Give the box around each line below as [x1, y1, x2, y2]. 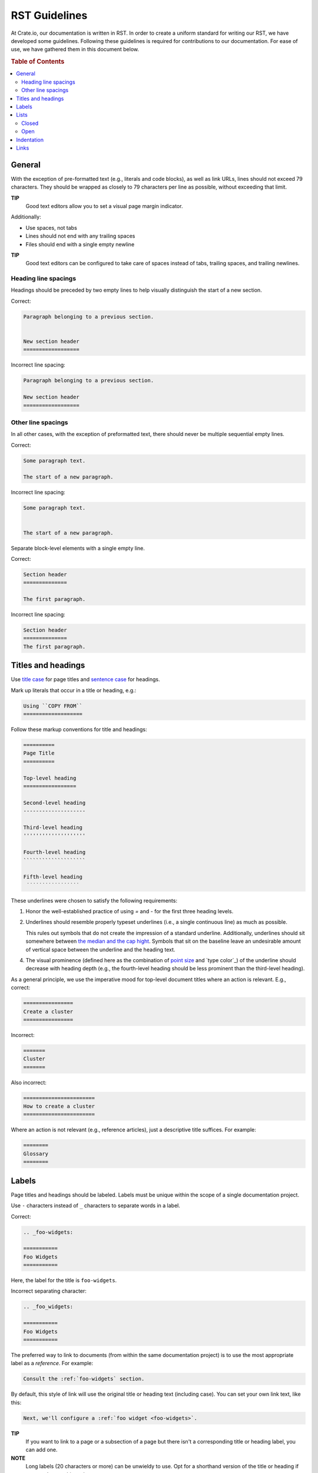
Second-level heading [23, 799, 86, 806]
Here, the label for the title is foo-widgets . [11, 1277, 117, 1284]
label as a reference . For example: [11, 1360, 94, 1367]
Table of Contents [11, 58, 65, 66]
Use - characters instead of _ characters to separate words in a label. [11, 1202, 181, 1209]
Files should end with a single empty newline [25, 240, 135, 247]
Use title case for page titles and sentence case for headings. [11, 676, 160, 683]
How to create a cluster [23, 1103, 95, 1110]
